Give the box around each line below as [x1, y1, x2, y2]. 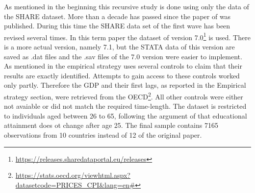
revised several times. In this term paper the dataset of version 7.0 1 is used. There [4, 30, 251, 42]
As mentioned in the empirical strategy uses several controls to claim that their [4, 61, 242, 71]
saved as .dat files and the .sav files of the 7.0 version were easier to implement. [4, 51, 242, 61]
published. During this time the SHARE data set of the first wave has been [4, 21, 230, 31]
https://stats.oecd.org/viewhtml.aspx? [15, 170, 130, 180]
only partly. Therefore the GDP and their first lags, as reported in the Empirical [4, 80, 246, 90]
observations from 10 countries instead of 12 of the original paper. [4, 130, 202, 140]
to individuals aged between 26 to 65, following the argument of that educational [4, 110, 247, 121]
